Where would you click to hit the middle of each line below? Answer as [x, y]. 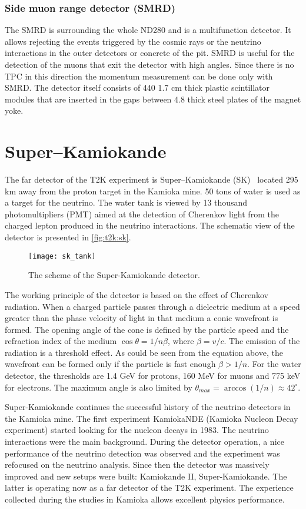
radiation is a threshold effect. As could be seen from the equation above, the [144, 352]
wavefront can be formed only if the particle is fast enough [110, 364]
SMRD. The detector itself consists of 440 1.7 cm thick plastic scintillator [137, 87]
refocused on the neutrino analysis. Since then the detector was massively [137, 465]
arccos [235, 388]
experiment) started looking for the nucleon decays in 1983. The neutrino [137, 430]
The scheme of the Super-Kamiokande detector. [114, 275]
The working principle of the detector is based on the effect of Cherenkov [137, 294]
